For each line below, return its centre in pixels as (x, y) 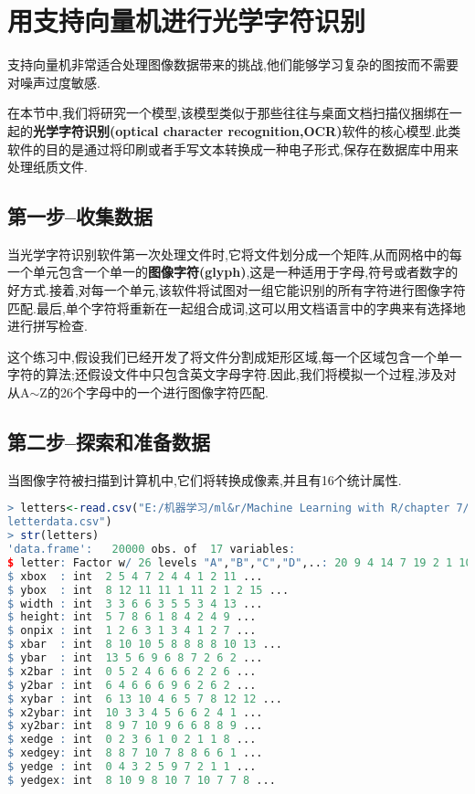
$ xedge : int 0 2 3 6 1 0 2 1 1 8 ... (132, 740)
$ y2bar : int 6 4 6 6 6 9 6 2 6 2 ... (132, 685)
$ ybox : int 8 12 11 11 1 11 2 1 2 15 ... (148, 590)
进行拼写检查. (47, 326)
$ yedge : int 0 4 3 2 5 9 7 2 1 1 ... (132, 767)
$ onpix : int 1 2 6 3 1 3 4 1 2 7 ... (132, 631)
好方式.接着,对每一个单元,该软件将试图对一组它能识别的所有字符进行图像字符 (237, 290)
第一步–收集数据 (80, 216)
